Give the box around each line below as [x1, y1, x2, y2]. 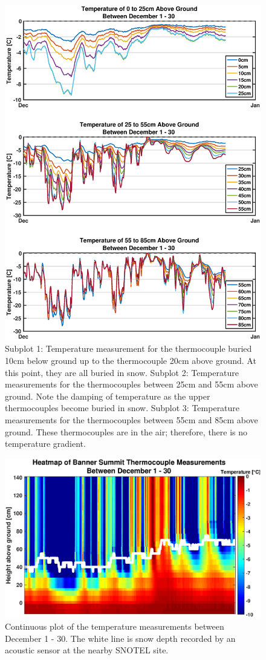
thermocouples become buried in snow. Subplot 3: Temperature [5, 401, 240, 414]
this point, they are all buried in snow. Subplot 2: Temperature [5, 366, 239, 378]
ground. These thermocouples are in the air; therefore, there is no [5, 425, 248, 438]
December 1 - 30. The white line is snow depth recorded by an [5, 632, 236, 644]
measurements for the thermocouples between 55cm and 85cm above [5, 413, 258, 426]
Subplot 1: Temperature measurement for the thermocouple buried [5, 342, 252, 355]
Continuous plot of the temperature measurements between [5, 620, 224, 633]
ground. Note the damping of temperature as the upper [5, 389, 210, 402]
